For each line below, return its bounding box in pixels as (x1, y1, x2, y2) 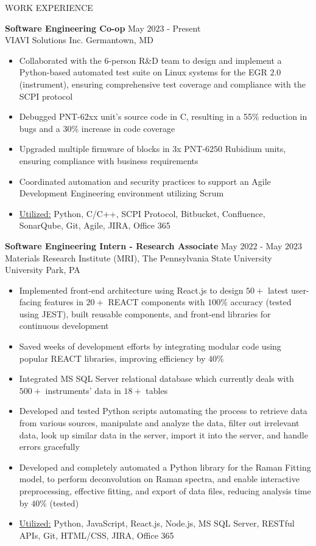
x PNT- (177, 142, 206, 155)
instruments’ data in (45, 384, 121, 396)
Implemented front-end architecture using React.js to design (19, 283, 244, 296)
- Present (167, 21, 201, 34)
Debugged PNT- (19, 110, 80, 123)
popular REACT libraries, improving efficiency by (19, 351, 206, 364)
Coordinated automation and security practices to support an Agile (19, 175, 271, 187)
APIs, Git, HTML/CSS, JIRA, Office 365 (19, 528, 174, 541)
